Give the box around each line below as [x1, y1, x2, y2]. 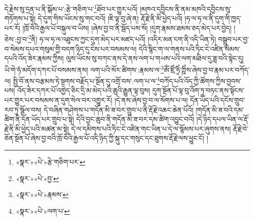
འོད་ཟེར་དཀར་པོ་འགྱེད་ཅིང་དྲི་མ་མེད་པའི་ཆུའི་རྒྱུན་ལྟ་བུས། [17, 85, 150, 95]
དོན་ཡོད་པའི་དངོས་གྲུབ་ [190, 94, 245, 105]
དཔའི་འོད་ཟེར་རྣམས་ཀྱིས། [4, 53, 64, 63]
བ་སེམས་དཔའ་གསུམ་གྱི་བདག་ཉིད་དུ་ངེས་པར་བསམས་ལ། [4, 43, 137, 54]
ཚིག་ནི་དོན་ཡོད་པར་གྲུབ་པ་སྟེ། [4, 114, 74, 124]
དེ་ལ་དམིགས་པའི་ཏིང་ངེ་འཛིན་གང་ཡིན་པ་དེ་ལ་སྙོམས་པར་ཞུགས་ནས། [71, 123, 231, 133]
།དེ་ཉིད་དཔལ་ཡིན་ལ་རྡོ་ [196, 114, 249, 124]
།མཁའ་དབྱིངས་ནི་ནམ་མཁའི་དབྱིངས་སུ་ [139, 3, 232, 14]
